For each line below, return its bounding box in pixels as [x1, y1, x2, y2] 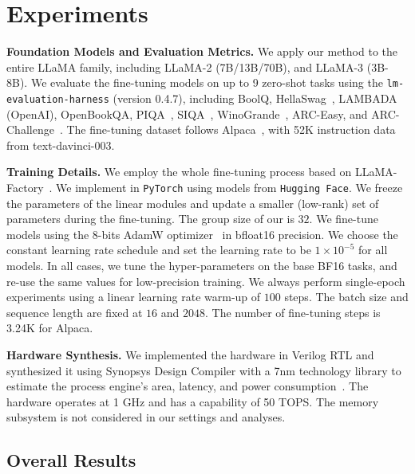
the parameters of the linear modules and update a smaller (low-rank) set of [6, 194, 379, 211]
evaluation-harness [6, 93, 109, 105]
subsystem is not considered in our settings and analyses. [6, 409, 286, 425]
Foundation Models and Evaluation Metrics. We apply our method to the [6, 43, 398, 60]
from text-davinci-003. [6, 136, 115, 153]
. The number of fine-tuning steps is [205, 304, 381, 320]
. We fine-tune [309, 210, 378, 227]
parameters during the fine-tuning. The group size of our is [6, 210, 294, 227]
